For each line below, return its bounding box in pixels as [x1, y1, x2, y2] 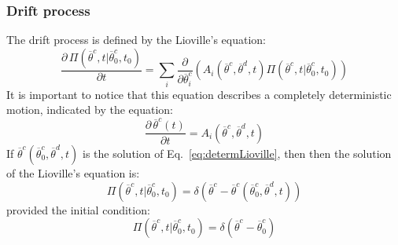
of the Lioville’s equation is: [6, 164, 140, 181]
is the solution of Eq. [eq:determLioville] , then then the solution [83, 144, 392, 161]
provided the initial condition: [6, 201, 150, 218]
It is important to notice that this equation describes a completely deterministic [6, 86, 392, 102]
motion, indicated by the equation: [6, 101, 173, 118]
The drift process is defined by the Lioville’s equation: [6, 31, 266, 48]
